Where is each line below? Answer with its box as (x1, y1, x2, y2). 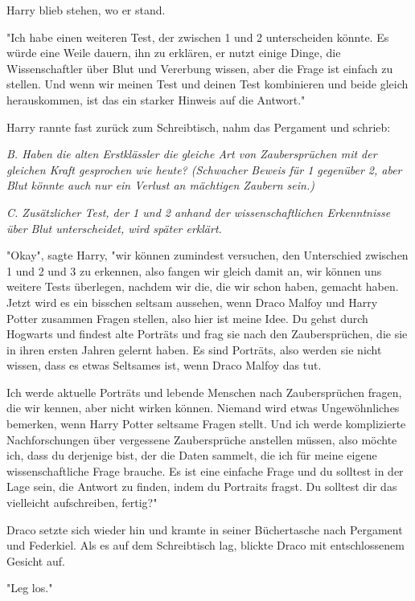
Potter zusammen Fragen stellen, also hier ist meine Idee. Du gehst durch (6, 309, 368, 326)
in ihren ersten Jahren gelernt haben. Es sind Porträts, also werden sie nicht (6, 341, 382, 358)
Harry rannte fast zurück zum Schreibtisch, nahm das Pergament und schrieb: (6, 118, 391, 135)
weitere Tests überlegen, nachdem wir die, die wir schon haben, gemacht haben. (6, 278, 399, 295)
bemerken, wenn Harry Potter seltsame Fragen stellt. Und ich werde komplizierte (6, 415, 406, 432)
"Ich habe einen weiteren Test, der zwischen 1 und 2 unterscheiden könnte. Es (6, 28, 389, 45)
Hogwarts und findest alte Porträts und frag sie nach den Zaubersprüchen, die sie (6, 325, 408, 342)
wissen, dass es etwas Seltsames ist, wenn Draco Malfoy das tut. (6, 357, 322, 374)
